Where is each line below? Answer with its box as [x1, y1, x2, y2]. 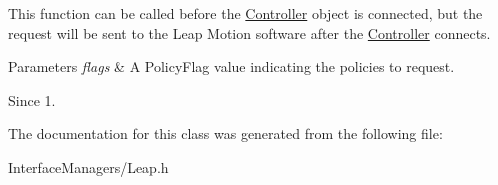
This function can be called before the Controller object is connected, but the [8, 3, 483, 23]
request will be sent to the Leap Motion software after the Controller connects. [8, 22, 491, 43]
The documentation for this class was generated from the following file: [8, 123, 443, 144]
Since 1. [8, 89, 56, 110]
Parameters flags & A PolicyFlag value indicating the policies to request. [8, 56, 455, 77]
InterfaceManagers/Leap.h [8, 156, 169, 177]
